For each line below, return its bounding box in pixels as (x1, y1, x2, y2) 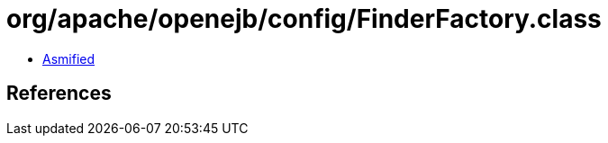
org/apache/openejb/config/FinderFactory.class (6, 4, 602, 34)
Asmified (42, 50, 95, 67)
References (6, 82, 112, 105)
